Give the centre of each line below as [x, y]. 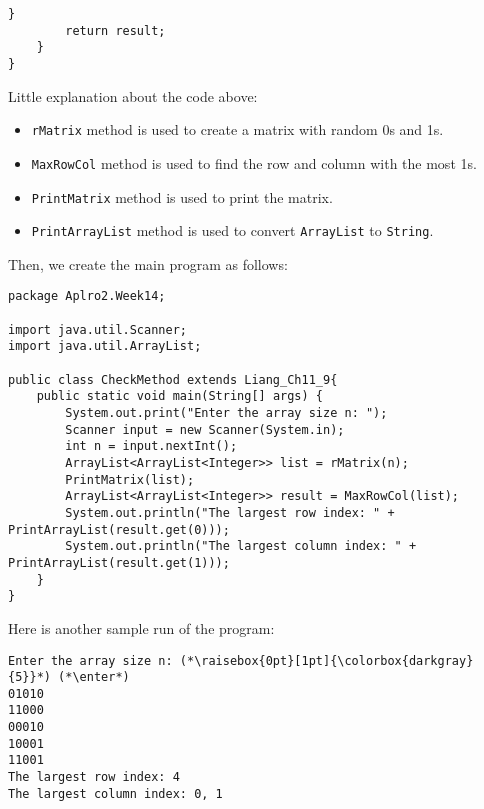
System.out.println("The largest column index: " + [241, 546]
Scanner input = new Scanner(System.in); [205, 429]
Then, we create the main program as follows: [148, 263]
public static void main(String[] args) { [179, 396]
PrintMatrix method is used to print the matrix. [182, 196]
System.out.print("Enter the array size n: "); [226, 413]
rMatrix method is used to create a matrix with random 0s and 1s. [237, 129]
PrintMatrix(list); [130, 479]
